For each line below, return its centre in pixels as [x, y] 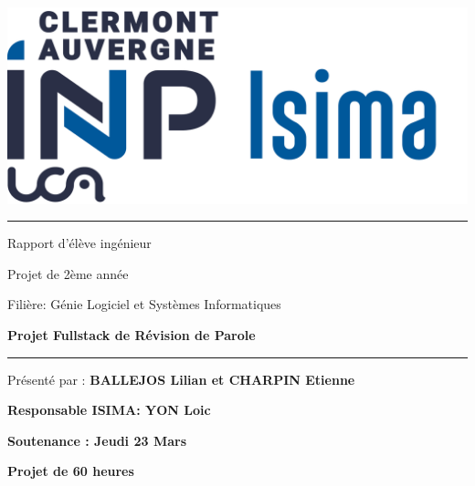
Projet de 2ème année [68, 273]
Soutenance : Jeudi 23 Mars [97, 440]
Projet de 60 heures [71, 471]
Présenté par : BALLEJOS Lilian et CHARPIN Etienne [181, 379]
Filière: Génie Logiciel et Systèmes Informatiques [144, 304]
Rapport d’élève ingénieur [79, 243]
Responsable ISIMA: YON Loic [109, 410]
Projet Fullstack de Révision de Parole [132, 334]
